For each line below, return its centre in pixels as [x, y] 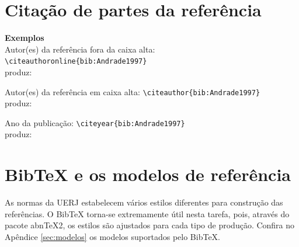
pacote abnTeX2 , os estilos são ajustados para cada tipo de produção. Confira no [150, 225]
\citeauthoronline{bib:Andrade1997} [76, 62]
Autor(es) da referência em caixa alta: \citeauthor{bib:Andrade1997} [133, 91]
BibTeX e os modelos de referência [148, 174]
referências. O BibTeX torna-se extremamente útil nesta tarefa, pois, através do [147, 213]
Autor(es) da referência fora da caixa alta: [80, 49]
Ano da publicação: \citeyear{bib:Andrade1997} [95, 122]
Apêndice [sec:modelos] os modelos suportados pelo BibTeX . [112, 236]
